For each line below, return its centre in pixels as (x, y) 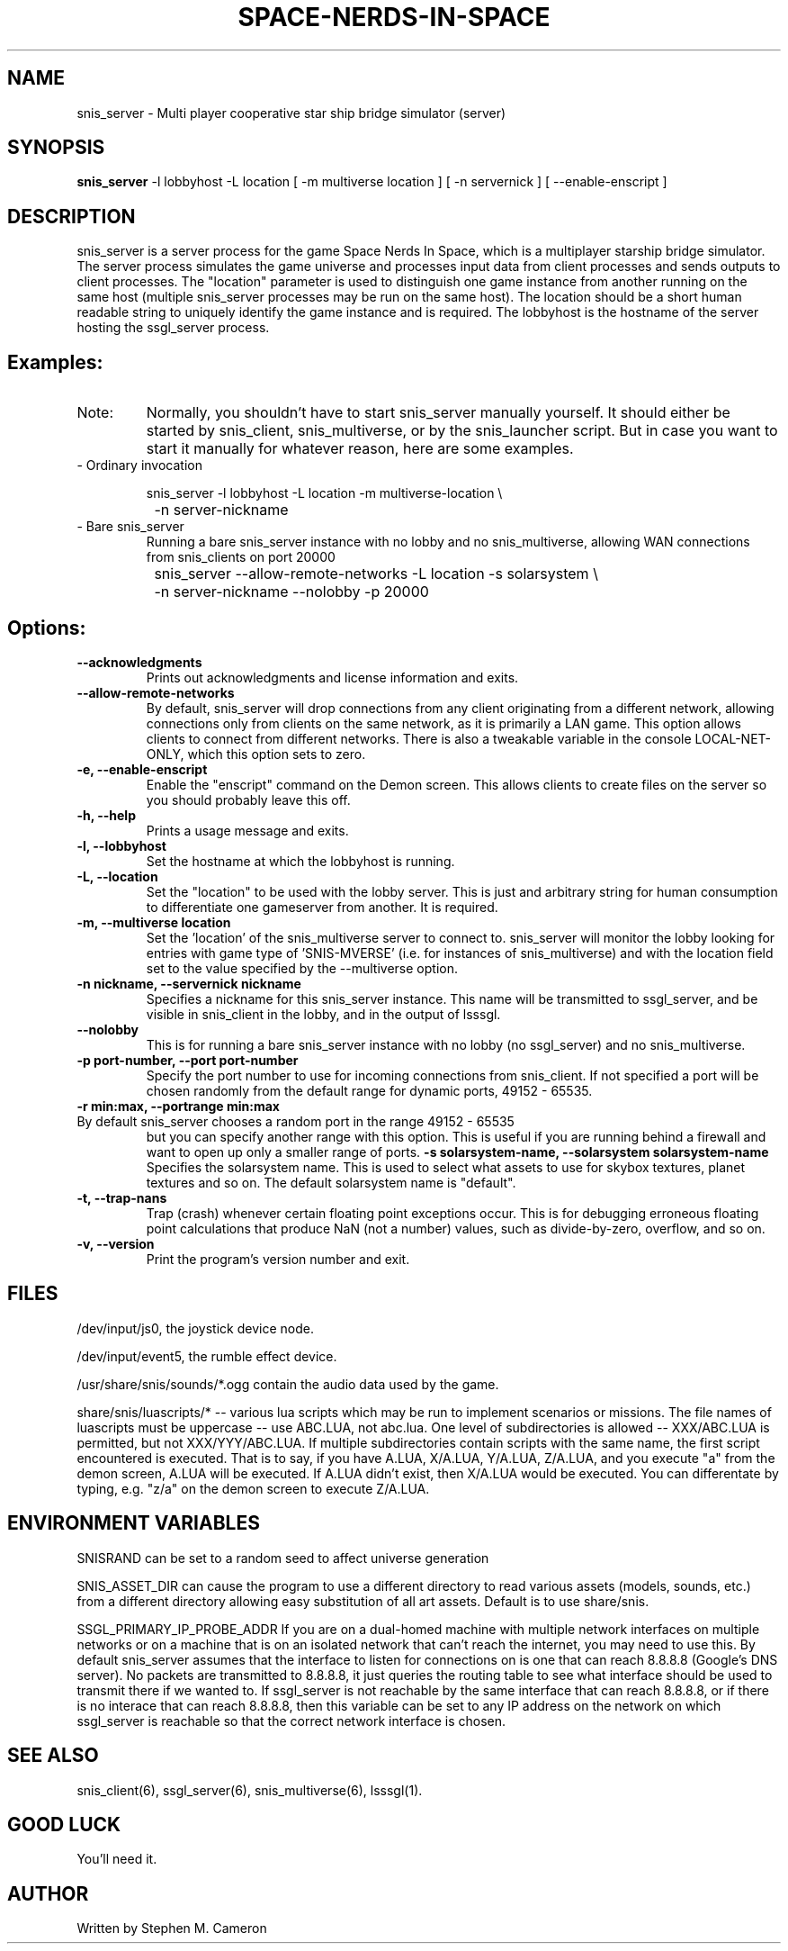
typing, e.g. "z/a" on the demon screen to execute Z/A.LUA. (253, 1488)
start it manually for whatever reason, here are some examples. (360, 449)
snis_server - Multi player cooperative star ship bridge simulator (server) (291, 113)
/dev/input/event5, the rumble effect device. (207, 1356)
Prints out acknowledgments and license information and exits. (332, 677)
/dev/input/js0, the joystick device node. (195, 1328)
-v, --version (116, 1243)
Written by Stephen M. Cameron (172, 1928)
